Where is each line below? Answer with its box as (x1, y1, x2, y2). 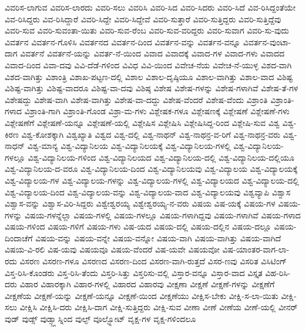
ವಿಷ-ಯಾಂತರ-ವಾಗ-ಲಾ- (222, 243, 290, 255)
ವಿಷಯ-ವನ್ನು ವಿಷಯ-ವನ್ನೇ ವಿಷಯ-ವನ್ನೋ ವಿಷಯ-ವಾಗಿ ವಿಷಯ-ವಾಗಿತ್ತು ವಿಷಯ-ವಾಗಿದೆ (35, 231, 281, 244)
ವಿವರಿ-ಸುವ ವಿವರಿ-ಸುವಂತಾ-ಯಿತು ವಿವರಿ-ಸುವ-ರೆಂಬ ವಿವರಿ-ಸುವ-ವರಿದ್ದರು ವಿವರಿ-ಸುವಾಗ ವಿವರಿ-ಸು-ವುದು (5, 24, 289, 36)
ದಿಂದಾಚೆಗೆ (5, 231, 33, 244)
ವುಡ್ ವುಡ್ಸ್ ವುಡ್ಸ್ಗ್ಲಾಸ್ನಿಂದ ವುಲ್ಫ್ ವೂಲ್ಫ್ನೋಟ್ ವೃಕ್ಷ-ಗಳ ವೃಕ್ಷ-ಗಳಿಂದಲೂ (5, 313, 196, 325)
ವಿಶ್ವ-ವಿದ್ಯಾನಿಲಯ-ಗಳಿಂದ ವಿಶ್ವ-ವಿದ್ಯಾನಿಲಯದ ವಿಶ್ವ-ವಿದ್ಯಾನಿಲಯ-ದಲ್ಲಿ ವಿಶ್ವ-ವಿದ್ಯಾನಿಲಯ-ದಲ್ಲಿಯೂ (28, 151, 294, 163)
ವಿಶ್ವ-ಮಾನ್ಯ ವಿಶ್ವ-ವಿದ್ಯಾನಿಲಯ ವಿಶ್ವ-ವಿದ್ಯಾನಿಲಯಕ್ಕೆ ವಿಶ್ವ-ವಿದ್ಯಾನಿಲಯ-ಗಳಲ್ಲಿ (27, 140, 231, 152)
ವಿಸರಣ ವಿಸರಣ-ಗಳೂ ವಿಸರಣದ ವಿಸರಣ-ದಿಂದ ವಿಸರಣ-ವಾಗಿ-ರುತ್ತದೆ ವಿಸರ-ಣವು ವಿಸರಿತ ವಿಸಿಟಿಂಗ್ (19, 255, 287, 267)
